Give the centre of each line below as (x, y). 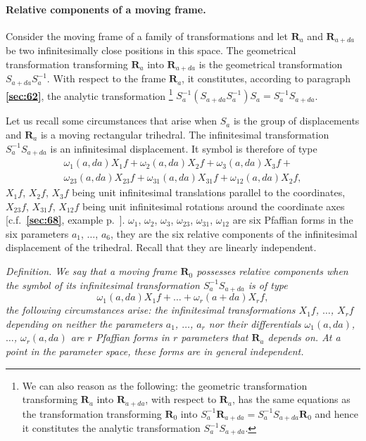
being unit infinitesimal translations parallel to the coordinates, (209, 192)
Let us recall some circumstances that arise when (112, 121)
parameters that (215, 337)
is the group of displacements (296, 121)
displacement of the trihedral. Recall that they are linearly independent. (161, 247)
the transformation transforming (92, 413)
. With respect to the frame (106, 78)
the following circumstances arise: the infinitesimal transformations (151, 310)
